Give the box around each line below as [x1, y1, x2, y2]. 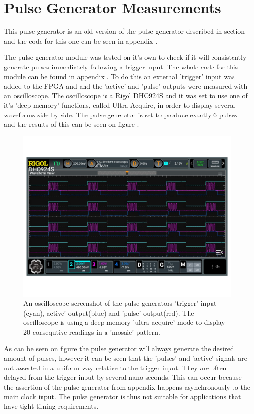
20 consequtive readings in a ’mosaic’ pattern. [23, 326, 160, 337]
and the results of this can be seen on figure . [4, 119, 139, 129]
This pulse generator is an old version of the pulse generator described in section [4, 26, 245, 36]
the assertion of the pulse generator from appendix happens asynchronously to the [4, 381, 250, 391]
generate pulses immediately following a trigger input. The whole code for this [4, 61, 238, 71]
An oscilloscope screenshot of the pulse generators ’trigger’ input [23, 298, 217, 308]
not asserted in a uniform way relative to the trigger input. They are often [4, 362, 227, 372]
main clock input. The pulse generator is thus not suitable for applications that [4, 391, 241, 401]
